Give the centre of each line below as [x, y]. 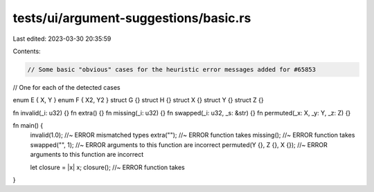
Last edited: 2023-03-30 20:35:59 [62, 39]
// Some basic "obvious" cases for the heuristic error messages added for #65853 [172, 69]
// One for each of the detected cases [66, 87]
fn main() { [28, 126]
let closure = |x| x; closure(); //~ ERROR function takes [107, 167]
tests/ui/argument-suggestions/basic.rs [132, 18]
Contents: [27, 51]
